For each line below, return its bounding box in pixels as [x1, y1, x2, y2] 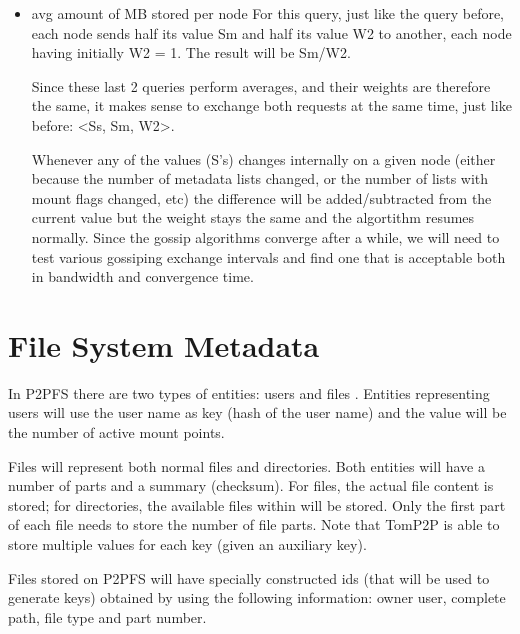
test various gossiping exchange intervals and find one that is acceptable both [31, 246, 506, 267]
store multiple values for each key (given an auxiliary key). [8, 534, 367, 554]
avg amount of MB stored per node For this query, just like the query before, [31, 3, 505, 23]
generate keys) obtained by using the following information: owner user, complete [8, 587, 506, 608]
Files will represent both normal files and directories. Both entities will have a [8, 455, 485, 476]
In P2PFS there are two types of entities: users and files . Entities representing [8, 382, 490, 403]
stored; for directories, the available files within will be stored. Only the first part [8, 494, 506, 515]
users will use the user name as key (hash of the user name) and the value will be [8, 402, 507, 423]
